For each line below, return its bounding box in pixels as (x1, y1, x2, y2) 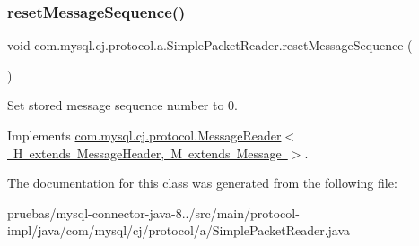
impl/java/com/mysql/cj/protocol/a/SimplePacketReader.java (7, 221, 351, 240)
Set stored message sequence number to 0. (7, 96, 238, 115)
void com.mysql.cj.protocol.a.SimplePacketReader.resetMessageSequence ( (7, 36, 413, 55)
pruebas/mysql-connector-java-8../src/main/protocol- (7, 203, 300, 222)
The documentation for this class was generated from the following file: (7, 174, 397, 192)
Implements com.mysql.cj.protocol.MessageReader (7, 126, 282, 144)
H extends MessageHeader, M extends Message (13, 143, 282, 162)
